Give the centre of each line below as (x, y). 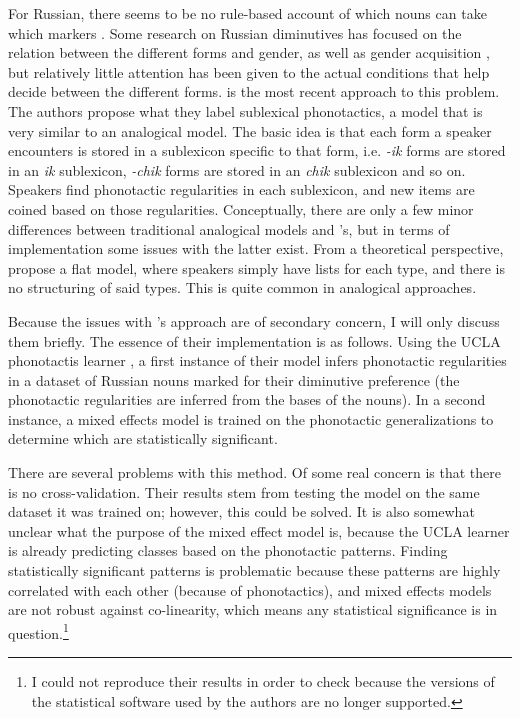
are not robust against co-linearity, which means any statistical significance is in (253, 609)
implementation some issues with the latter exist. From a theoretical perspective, (256, 248)
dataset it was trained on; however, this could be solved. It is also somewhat (241, 511)
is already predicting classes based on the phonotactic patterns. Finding (228, 550)
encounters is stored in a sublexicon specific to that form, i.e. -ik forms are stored (257, 150)
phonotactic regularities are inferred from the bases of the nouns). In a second (247, 399)
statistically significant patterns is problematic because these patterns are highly (254, 570)
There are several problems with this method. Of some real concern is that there (254, 472)
